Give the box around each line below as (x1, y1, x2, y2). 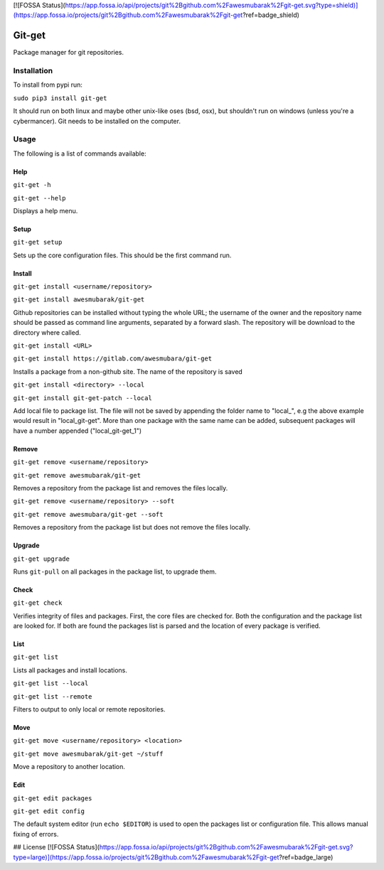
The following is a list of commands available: (13, 149, 146, 158)
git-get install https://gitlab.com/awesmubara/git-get (13, 355, 213, 362)
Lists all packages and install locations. (13, 665, 127, 675)
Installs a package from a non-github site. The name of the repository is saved (13, 367, 243, 376)
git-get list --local (13, 680, 89, 687)
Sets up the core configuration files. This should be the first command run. (13, 251, 232, 259)
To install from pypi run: (13, 80, 83, 89)
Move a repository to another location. (13, 763, 126, 771)
